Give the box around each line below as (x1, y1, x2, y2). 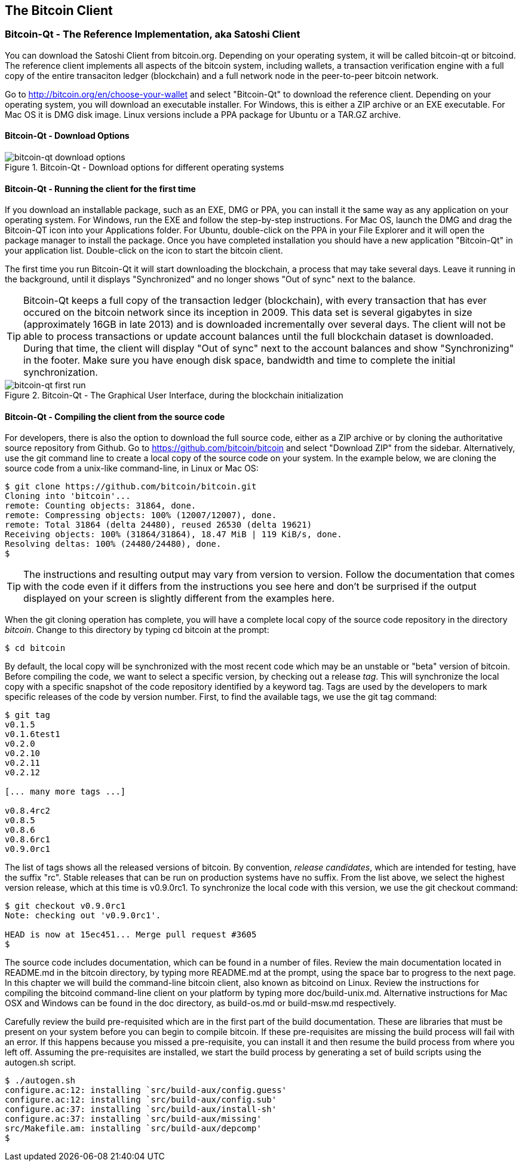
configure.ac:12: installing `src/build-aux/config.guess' (5, 1085, 287, 1095)
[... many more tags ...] (5, 787, 126, 797)
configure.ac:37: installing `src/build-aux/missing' (5, 1114, 262, 1124)
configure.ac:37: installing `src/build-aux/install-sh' (5, 1104, 277, 1115)
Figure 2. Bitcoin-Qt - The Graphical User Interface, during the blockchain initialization (5, 390, 343, 401)
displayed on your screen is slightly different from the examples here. (23, 592, 335, 605)
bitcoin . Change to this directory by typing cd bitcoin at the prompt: (5, 625, 269, 635)
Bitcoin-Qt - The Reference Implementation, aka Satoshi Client (5, 28, 300, 41)
